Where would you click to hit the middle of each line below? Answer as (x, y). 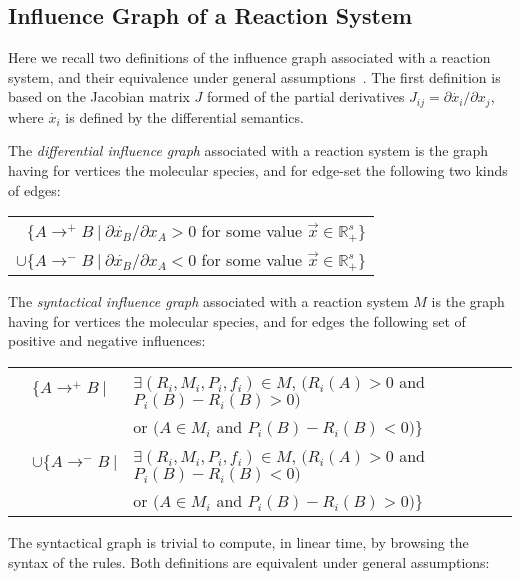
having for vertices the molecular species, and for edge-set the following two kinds (258, 170)
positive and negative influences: (107, 340)
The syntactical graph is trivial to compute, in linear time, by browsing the (238, 542)
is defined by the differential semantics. (184, 116)
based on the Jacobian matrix (99, 96)
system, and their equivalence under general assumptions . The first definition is (254, 76)
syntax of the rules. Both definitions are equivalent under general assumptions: (249, 561)
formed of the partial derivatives (306, 96)
